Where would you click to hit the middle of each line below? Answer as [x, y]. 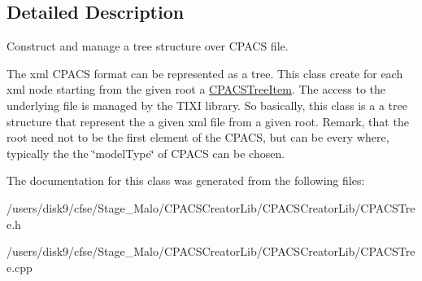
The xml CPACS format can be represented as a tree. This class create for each [205, 73]
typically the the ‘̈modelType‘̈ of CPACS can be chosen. [146, 153]
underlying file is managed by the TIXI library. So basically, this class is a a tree [207, 105]
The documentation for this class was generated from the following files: [186, 180]
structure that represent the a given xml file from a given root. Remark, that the [208, 121]
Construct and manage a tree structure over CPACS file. [148, 46]
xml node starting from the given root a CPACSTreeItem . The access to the [196, 89]
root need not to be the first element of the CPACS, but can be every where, [198, 137]
